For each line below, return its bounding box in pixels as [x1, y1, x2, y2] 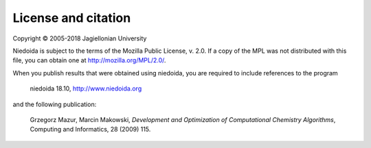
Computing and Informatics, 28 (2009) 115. [30, 125, 151, 134]
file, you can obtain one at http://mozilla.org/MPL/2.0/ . [12, 56, 166, 64]
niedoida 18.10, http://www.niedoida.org [30, 84, 142, 92]
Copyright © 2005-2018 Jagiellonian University [12, 34, 147, 42]
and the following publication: [12, 100, 97, 108]
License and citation [12, 10, 131, 25]
